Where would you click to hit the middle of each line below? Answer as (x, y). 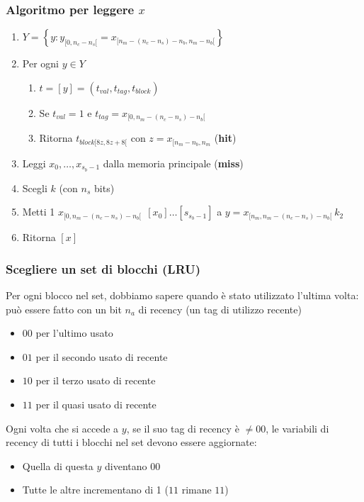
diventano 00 (133, 465)
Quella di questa (58, 465)
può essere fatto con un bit (64, 309)
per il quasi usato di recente (96, 405)
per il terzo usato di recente (96, 380)
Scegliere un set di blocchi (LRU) (103, 268)
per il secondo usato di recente (102, 356)
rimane (197, 490)
